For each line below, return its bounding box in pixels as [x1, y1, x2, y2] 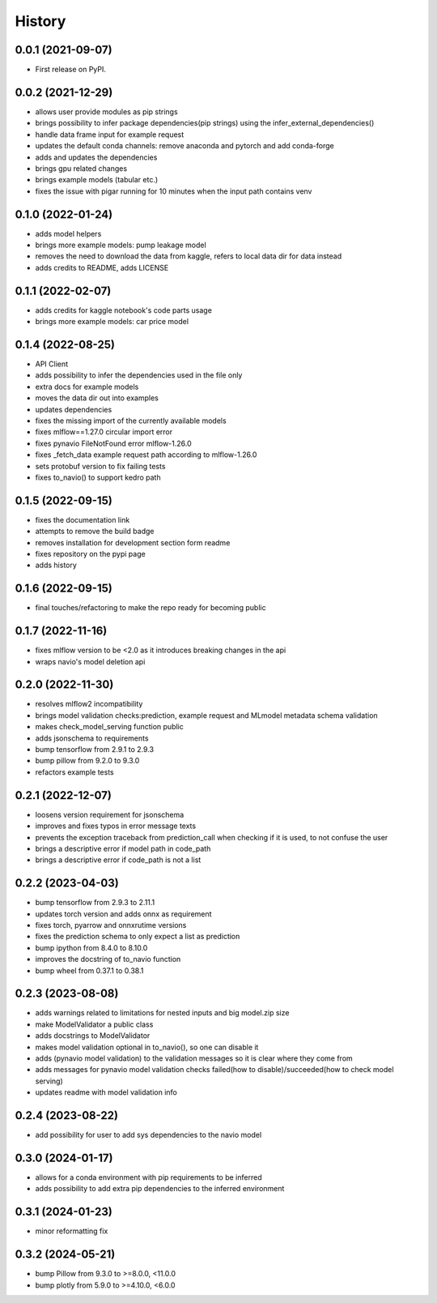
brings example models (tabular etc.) [35, 175, 159, 185]
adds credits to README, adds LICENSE [35, 263, 169, 272]
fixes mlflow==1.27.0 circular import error [35, 427, 173, 437]
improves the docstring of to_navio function [35, 955, 181, 964]
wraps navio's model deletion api [35, 656, 146, 666]
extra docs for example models [35, 382, 139, 391]
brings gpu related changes [35, 163, 128, 173]
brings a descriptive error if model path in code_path [35, 844, 211, 853]
